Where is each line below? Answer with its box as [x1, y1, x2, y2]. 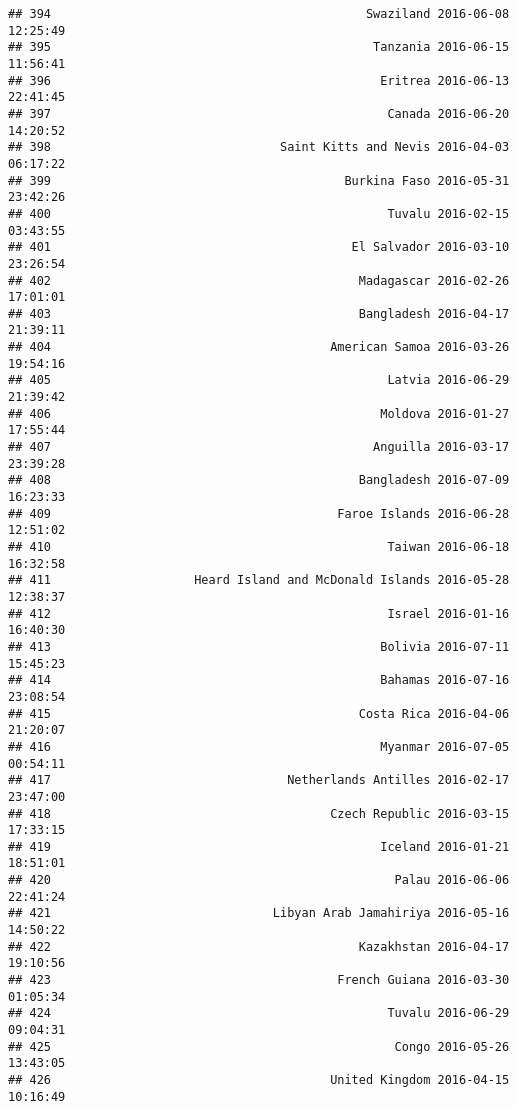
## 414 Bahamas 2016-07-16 [8, 673, 510, 688]
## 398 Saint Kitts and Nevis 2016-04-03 [8, 140, 510, 155]
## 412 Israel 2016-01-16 [8, 606, 510, 621]
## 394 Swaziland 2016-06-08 [8, 7, 510, 21]
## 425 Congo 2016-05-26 [8, 1039, 510, 1054]
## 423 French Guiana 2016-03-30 [8, 973, 510, 988]
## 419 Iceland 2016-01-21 [8, 839, 510, 854]
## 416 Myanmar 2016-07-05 [8, 739, 510, 754]
